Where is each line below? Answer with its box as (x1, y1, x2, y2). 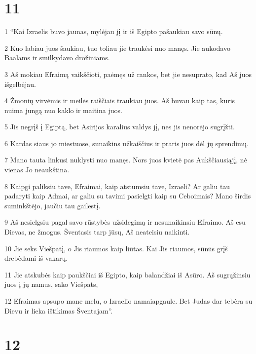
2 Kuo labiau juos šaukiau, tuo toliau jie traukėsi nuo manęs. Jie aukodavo (4, 42, 230, 53)
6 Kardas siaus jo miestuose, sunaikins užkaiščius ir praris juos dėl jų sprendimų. (4, 138, 249, 148)
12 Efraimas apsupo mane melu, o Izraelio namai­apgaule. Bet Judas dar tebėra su (4, 296, 253, 306)
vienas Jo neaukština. (4, 164, 70, 175)
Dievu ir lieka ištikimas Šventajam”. (4, 305, 113, 315)
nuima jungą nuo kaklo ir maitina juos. (4, 105, 122, 115)
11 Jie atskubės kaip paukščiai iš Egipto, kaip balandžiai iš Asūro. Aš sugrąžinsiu (4, 269, 251, 279)
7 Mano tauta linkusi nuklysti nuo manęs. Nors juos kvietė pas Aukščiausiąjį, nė (4, 155, 247, 165)
